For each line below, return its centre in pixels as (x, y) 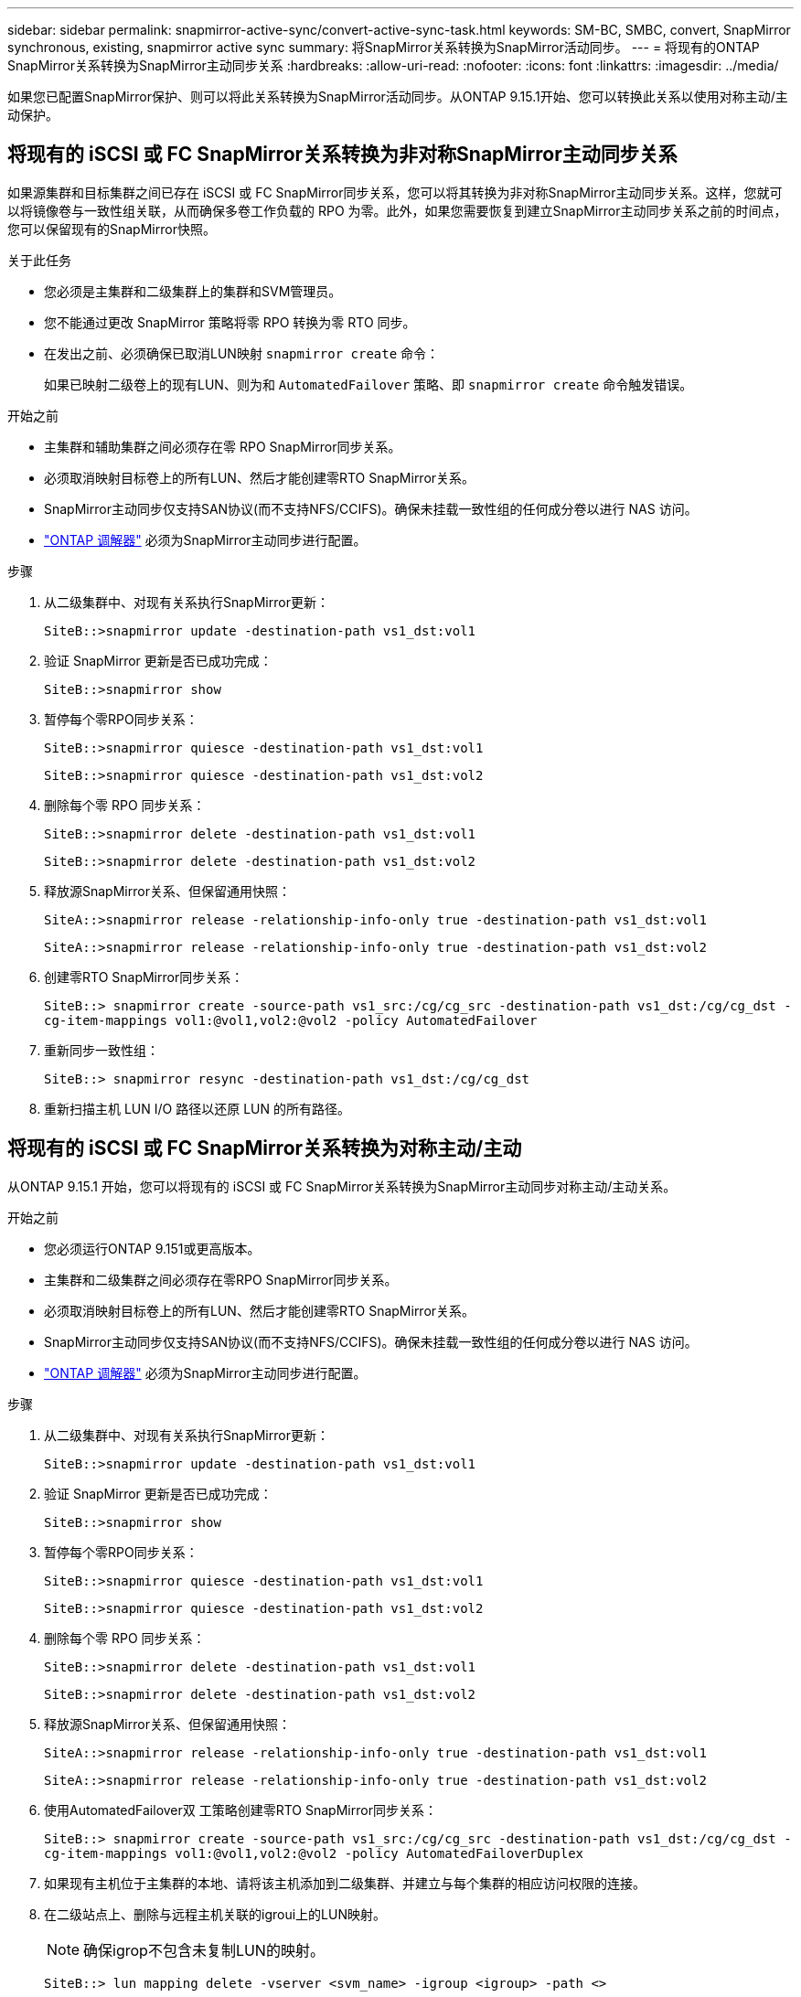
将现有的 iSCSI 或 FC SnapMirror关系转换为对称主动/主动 (265, 1148)
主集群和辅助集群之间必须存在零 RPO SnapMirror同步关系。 (223, 446)
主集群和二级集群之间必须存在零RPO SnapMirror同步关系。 (221, 1279)
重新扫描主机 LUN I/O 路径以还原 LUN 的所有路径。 (197, 1108)
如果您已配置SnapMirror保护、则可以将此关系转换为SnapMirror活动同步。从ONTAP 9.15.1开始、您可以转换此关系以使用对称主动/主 (398, 96)
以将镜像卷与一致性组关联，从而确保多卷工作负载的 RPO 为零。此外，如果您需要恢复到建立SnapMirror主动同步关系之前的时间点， (397, 210)
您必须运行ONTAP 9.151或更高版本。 (152, 1248)
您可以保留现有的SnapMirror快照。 (112, 229)
